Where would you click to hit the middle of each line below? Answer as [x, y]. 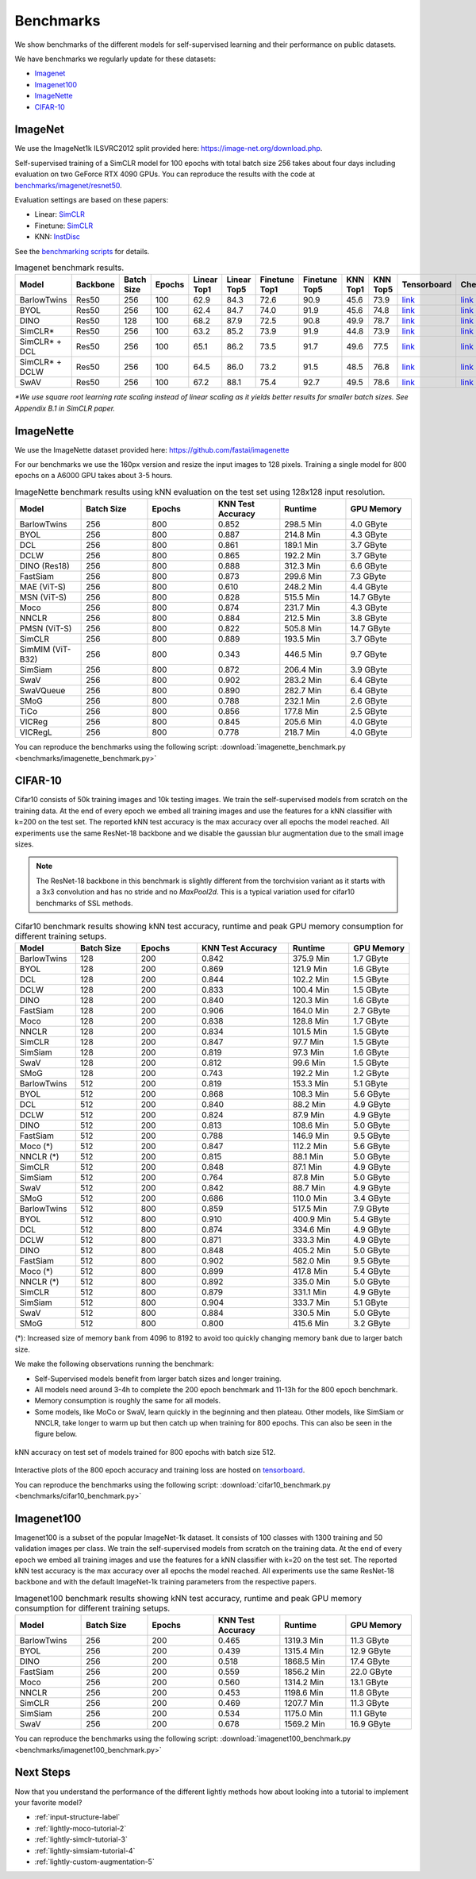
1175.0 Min [303, 1714]
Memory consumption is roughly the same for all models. [128, 1401]
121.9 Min [310, 969]
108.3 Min [311, 1094]
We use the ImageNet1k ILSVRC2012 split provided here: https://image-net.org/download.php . [169, 149]
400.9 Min [312, 1219]
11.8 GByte [370, 1693]
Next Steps [42, 1772]
